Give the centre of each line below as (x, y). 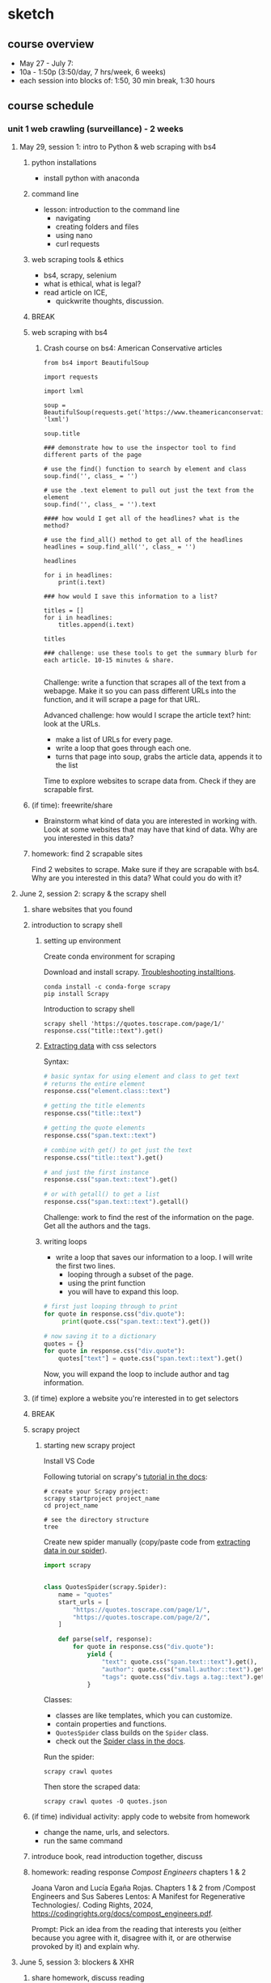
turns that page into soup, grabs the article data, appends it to (159, 756)
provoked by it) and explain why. (85, 1947)
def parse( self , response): (106, 1639)
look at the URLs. (72, 723)
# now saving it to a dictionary (100, 1336)
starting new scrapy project (89, 1446)
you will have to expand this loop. (123, 1292)
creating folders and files (97, 227)
